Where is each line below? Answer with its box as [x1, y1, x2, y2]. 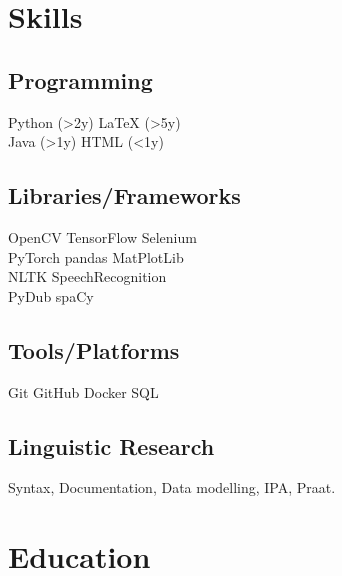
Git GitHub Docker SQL [8, 381, 159, 402]
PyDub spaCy [8, 285, 94, 306]
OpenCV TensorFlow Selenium [8, 226, 197, 247]
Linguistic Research [8, 430, 215, 461]
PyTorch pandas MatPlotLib [8, 246, 184, 267]
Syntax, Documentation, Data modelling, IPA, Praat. [8, 477, 336, 498]
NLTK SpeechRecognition [8, 266, 167, 287]
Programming [8, 64, 153, 95]
